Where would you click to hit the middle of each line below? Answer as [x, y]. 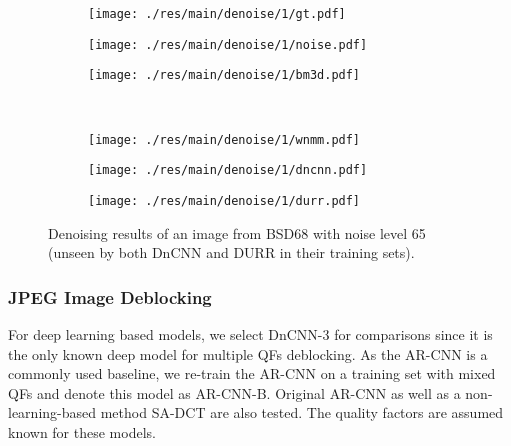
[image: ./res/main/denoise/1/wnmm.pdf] [224, 139]
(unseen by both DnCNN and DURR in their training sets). [231, 252]
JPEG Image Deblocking [110, 296]
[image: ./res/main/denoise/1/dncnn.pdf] [228, 170]
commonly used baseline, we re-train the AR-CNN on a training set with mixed [252, 373]
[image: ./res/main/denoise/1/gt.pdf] [217, 14]
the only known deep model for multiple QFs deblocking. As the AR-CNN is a [248, 353]
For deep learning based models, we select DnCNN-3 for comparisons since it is [250, 333]
